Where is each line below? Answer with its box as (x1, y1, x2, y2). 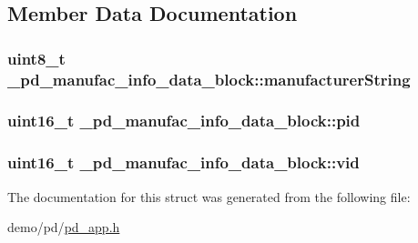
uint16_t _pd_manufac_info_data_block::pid (7, 109, 361, 132)
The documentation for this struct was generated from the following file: (7, 187, 411, 206)
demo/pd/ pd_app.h (7, 218, 120, 237)
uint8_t (7, 46, 66, 69)
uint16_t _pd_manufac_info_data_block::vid (7, 151, 360, 174)
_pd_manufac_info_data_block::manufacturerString (7, 67, 411, 90)
